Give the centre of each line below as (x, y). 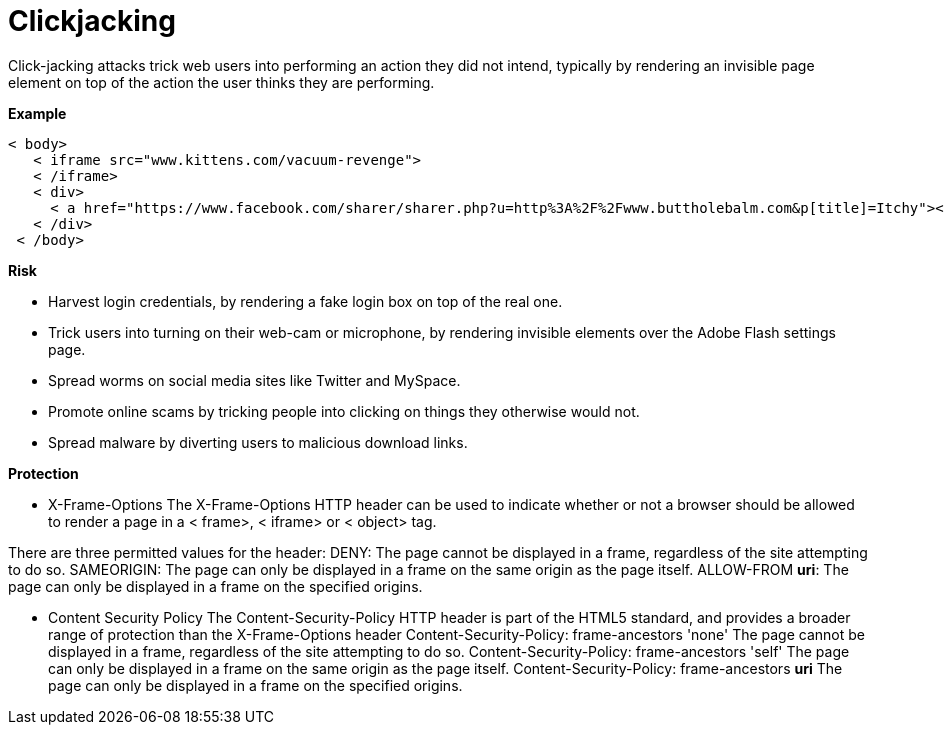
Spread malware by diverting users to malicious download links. (258, 442)
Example (37, 113)
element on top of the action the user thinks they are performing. (221, 82)
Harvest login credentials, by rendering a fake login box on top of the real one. (305, 301)
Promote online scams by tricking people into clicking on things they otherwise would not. (344, 411)
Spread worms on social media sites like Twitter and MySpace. (254, 380)
